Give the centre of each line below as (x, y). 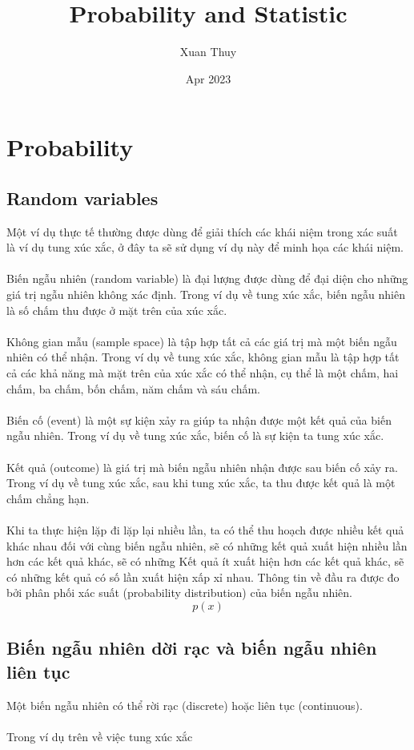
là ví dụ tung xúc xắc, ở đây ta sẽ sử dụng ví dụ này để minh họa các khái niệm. (205, 247)
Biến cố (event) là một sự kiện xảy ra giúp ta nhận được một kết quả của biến (199, 419)
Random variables (82, 198)
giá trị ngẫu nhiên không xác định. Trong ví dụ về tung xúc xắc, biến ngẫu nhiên (206, 294)
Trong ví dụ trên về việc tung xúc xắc (100, 736)
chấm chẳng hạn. (48, 498)
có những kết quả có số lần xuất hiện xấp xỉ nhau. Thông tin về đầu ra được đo (203, 577)
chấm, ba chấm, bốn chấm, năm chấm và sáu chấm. (133, 388)
